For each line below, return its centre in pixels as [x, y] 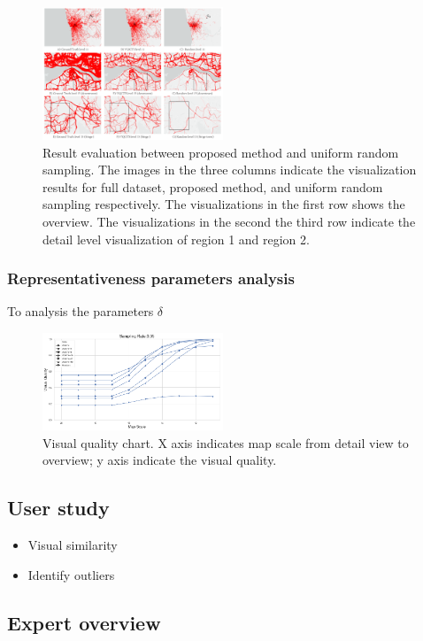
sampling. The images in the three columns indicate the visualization [230, 170]
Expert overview [84, 622]
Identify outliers [71, 574]
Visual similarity [73, 545]
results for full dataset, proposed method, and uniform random [213, 186]
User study [58, 508]
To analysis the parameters [81, 311]
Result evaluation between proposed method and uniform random [221, 152]
